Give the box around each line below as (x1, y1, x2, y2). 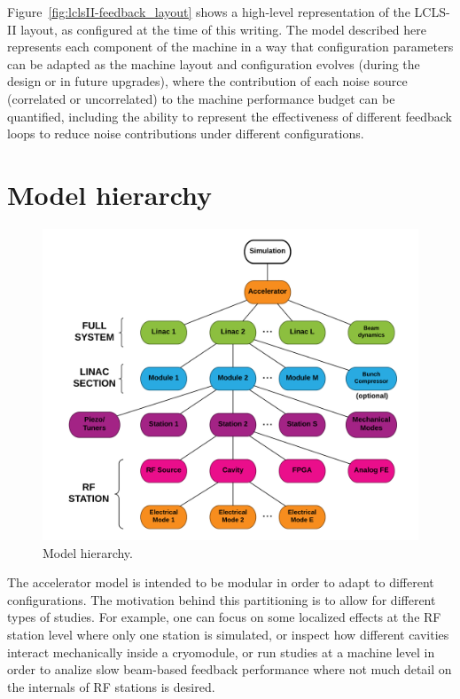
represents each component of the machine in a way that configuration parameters (7, 37, 454, 56)
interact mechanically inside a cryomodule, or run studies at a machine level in (7, 642, 435, 661)
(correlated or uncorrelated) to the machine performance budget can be (7, 89, 395, 107)
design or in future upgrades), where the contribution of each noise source (7, 72, 408, 90)
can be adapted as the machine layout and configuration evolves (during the (7, 54, 420, 73)
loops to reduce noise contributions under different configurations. (7, 124, 364, 143)
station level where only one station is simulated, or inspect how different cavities (7, 624, 449, 643)
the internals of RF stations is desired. (7, 677, 215, 695)
